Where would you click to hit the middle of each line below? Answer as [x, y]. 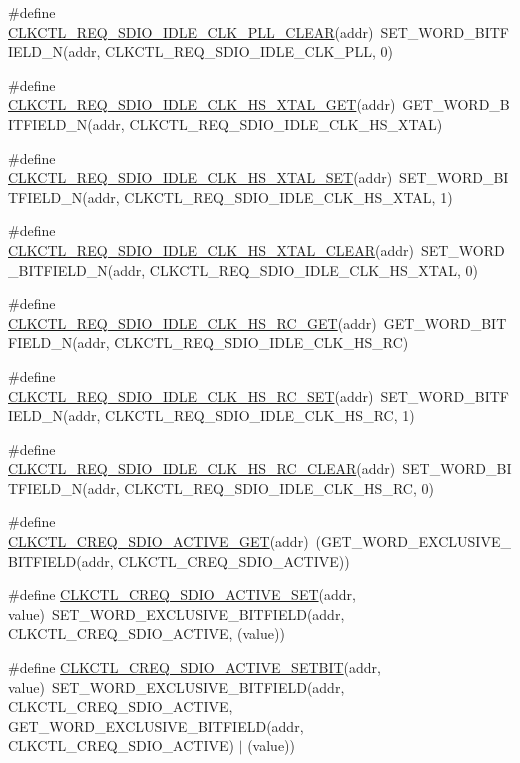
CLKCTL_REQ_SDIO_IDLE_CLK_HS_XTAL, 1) [288, 196]
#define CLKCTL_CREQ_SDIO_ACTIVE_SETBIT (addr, [195, 667]
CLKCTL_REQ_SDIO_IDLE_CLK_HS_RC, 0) [279, 487]
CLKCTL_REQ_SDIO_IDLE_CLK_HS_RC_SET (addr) [191, 395]
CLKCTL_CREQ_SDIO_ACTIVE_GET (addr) [158, 541]
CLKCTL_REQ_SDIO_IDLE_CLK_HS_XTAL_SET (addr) [200, 177]
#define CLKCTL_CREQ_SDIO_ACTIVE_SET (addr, [182, 594]
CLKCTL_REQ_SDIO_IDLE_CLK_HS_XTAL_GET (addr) [202, 104]
